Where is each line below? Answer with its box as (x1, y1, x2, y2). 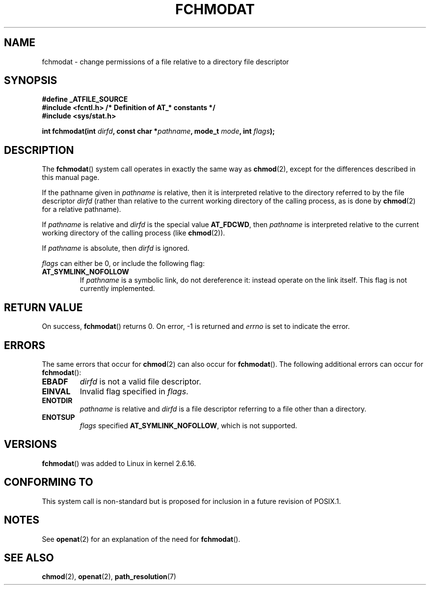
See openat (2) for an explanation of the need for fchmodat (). (42, 534, 241, 543)
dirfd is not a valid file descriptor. (80, 376, 201, 386)
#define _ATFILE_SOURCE (42, 95, 128, 104)
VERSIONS (4, 438, 57, 451)
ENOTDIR (42, 396, 73, 405)
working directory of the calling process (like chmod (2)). (42, 229, 225, 237)
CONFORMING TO (4, 476, 93, 489)
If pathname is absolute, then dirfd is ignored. (42, 244, 189, 253)
